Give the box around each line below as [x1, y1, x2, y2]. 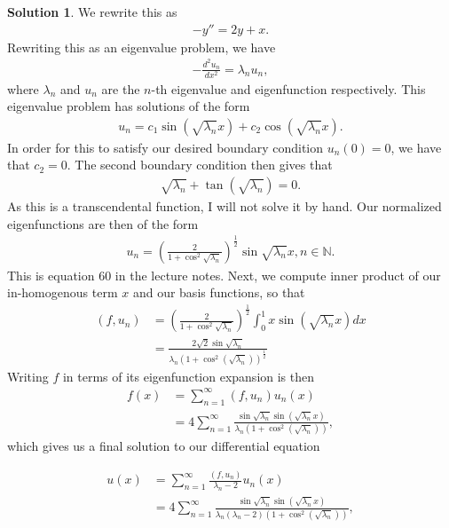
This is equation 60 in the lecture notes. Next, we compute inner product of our [7, 265, 441, 284]
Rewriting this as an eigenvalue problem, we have [7, 37, 276, 56]
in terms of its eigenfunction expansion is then [62, 366, 315, 385]
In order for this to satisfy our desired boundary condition [7, 138, 324, 156]
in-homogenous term [7, 283, 118, 302]
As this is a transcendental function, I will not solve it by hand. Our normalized [7, 197, 442, 216]
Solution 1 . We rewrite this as [7, 3, 177, 20]
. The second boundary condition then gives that [67, 155, 333, 174]
